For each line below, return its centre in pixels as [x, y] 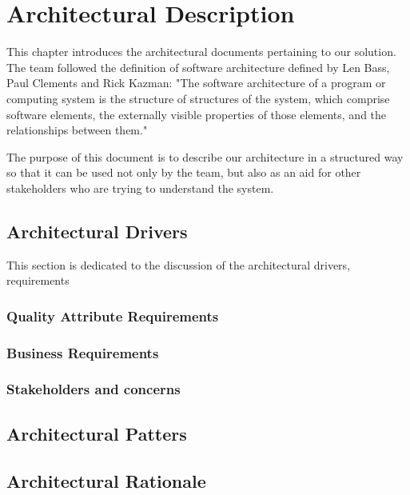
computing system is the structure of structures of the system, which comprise [198, 98]
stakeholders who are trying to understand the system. [140, 188]
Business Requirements [83, 352]
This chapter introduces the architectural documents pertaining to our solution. [201, 52]
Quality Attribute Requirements [113, 315]
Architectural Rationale [106, 480]
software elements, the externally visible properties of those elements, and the [197, 114]
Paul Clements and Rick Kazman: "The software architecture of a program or [196, 83]
